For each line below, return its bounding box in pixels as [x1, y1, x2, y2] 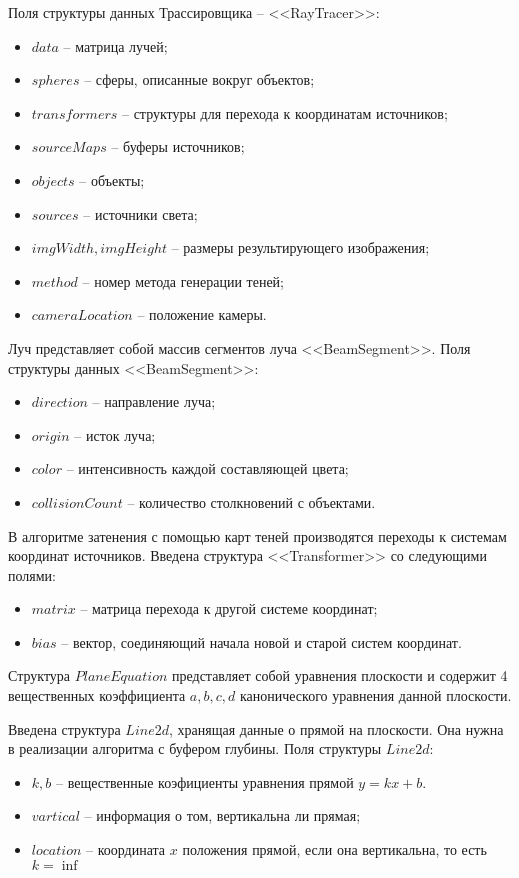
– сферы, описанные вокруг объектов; [84, 69, 315, 90]
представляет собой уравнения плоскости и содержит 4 [172, 665, 508, 686]
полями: [8, 564, 56, 585]
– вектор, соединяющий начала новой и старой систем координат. [61, 631, 462, 652]
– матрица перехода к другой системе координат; [80, 598, 378, 619]
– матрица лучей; [63, 35, 168, 56]
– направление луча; [92, 391, 216, 412]
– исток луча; [74, 424, 156, 445]
